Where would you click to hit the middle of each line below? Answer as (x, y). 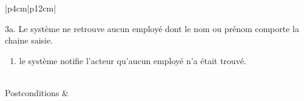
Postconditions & (37, 92)
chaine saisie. (29, 40)
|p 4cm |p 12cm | (31, 8)
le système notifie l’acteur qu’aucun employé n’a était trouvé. (133, 60)
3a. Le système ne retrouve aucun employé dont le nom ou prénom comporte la (152, 28)
